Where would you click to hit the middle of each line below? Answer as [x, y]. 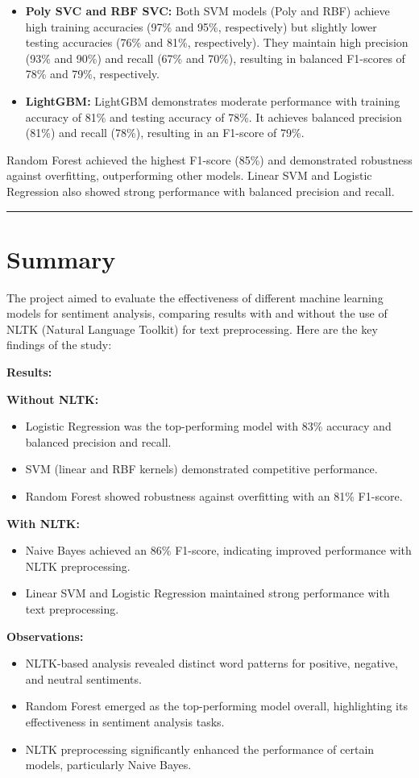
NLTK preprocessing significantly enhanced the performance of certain [200, 749]
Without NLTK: [53, 399]
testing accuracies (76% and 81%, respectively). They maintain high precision [217, 42]
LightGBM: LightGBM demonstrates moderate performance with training [213, 100]
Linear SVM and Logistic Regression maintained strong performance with [207, 593]
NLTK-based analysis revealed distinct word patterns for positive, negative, [212, 663]
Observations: [45, 636]
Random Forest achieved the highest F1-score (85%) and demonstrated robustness [209, 159]
